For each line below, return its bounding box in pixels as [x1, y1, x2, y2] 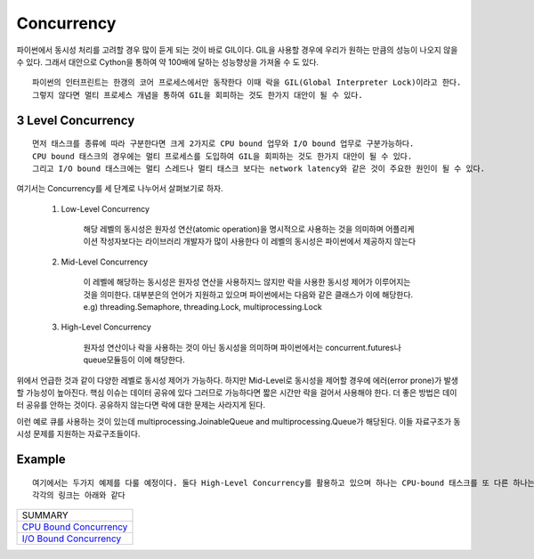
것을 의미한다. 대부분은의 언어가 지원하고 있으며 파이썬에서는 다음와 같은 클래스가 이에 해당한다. [83, 289, 414, 300]
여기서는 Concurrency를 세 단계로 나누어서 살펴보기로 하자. [16, 183, 223, 194]
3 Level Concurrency [16, 112, 135, 128]
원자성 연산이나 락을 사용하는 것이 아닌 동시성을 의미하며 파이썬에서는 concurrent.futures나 [83, 342, 402, 352]
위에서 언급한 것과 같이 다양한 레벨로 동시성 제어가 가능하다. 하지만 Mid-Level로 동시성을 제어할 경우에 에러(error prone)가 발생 [16, 375, 458, 385]
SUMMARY [21, 509, 69, 522]
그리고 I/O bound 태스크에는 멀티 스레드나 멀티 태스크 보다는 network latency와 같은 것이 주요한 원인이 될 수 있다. [32, 163, 485, 174]
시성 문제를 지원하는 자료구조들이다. [16, 428, 141, 440]
